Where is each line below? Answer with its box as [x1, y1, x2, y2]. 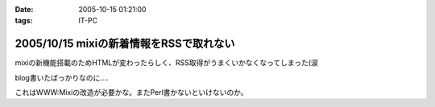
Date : [14, 5, 34, 14]
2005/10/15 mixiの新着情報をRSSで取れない [14, 37, 235, 51]
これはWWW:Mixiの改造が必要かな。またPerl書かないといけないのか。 [14, 88, 249, 97]
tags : [14, 16, 33, 26]
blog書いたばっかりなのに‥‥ [14, 72, 109, 82]
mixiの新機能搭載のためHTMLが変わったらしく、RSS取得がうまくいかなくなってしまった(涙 [14, 58, 318, 68]
